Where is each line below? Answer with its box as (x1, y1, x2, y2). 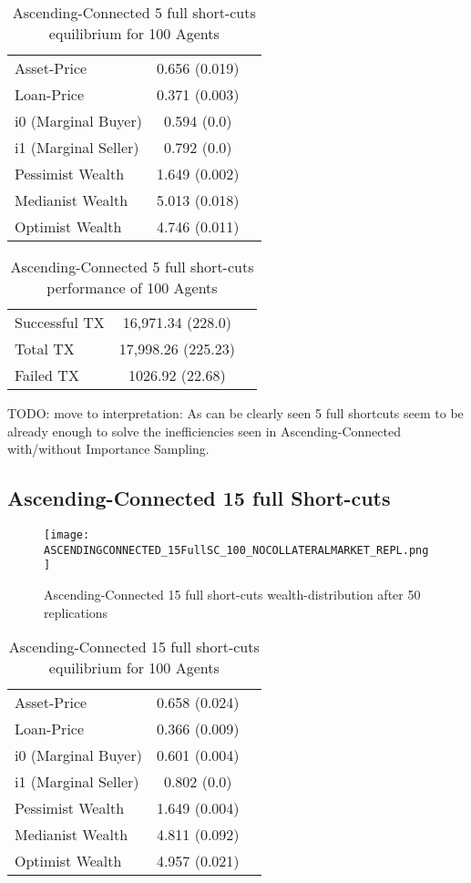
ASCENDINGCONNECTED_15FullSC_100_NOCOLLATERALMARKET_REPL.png (44, 543, 429, 557)
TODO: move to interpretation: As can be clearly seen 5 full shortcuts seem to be (7, 404, 464, 422)
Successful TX (15, 312, 105, 333)
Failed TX (15, 364, 79, 385)
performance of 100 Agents (46, 277, 218, 298)
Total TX (15, 338, 75, 359)
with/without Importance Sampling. (7, 439, 210, 458)
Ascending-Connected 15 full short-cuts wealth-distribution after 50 (44, 584, 421, 603)
